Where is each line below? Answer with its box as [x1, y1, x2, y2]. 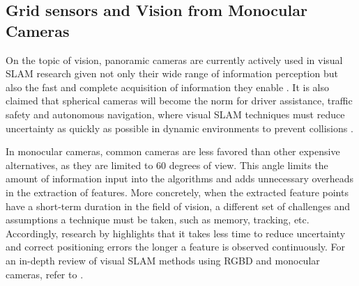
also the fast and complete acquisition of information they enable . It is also [6, 79, 329, 94]
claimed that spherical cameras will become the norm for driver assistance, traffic [6, 93, 353, 108]
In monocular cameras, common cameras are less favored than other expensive [6, 144, 340, 159]
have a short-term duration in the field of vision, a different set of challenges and [6, 198, 350, 213]
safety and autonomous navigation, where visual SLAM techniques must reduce [6, 106, 345, 121]
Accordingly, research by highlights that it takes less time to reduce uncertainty [6, 225, 346, 240]
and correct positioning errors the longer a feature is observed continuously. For [6, 239, 346, 254]
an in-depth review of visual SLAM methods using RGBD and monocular [6, 253, 320, 267]
